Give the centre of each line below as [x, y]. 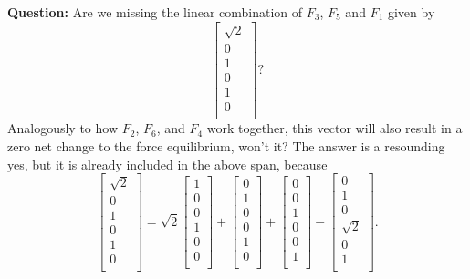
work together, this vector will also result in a [334, 128]
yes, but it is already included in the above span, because [167, 164]
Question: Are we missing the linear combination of [155, 12]
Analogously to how [63, 128]
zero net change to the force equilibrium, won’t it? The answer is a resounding [226, 145]
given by [411, 12]
